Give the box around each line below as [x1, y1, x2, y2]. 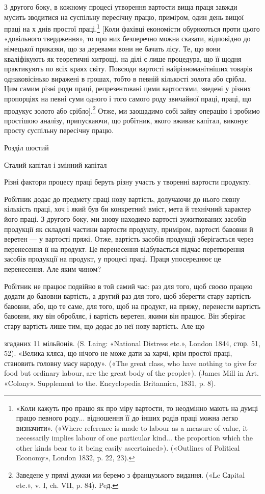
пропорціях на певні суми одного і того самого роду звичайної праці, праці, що [4, 93, 252, 103]
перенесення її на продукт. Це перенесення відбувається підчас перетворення [4, 243, 245, 254]
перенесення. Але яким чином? [4, 263, 101, 274]
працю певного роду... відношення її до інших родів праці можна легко [16, 412, 238, 423]
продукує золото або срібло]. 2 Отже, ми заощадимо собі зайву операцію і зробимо [4, 103, 260, 116]
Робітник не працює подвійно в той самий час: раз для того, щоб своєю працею [4, 280, 253, 291]
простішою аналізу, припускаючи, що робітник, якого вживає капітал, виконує [4, 115, 248, 125]
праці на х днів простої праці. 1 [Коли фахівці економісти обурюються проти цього [4, 22, 260, 34]
